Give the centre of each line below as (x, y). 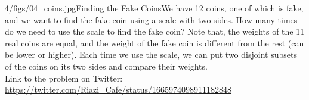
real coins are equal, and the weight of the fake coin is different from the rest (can (154, 43)
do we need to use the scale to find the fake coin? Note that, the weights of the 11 (155, 31)
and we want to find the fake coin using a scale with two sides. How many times (151, 19)
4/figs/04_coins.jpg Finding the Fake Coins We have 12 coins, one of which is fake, (154, 8)
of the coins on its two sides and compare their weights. (106, 66)
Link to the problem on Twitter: (64, 78)
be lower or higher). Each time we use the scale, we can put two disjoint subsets (151, 54)
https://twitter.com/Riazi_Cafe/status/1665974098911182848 (118, 90)
